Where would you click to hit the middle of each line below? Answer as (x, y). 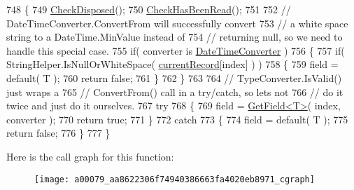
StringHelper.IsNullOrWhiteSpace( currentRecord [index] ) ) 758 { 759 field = (172, 64)
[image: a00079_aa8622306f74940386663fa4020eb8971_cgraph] (175, 179)
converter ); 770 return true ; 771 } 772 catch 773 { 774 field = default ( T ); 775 (177, 119)
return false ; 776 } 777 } (58, 133)
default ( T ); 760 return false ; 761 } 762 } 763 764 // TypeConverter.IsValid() (174, 77)
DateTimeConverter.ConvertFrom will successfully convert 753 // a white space (177, 23)
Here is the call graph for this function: (90, 156)
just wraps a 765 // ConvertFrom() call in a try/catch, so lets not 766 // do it (175, 91)
